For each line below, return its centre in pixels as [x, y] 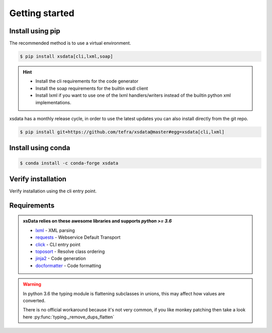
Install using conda [40, 148]
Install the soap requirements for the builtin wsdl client [92, 88]
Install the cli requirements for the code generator [87, 81]
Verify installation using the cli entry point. [53, 191]
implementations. [53, 102]
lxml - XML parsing [55, 230]
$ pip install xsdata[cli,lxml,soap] [66, 56]
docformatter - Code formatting [68, 265]
